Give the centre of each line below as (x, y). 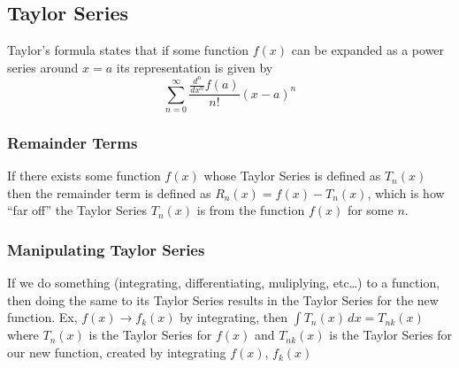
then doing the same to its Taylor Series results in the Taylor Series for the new (223, 299)
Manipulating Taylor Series (106, 249)
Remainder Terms (73, 142)
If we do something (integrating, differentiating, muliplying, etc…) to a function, (224, 283)
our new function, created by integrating (117, 353)
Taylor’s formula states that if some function (128, 50)
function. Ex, (42, 317)
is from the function (251, 210)
